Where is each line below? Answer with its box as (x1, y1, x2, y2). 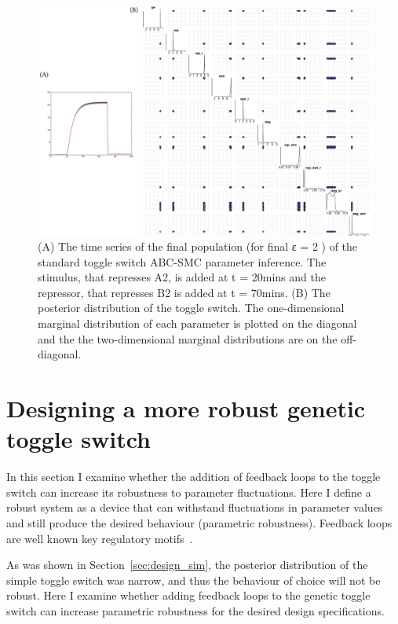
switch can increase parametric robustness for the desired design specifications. (6, 602, 385, 618)
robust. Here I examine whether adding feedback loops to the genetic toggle (6, 587, 371, 604)
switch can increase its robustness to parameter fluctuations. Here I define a (6, 483, 371, 500)
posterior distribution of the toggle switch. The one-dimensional (38, 299, 345, 316)
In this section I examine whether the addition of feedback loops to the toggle (6, 468, 381, 485)
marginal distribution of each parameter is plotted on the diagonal (38, 315, 357, 332)
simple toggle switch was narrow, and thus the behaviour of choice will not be (6, 571, 381, 588)
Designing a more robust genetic (6, 392, 366, 424)
